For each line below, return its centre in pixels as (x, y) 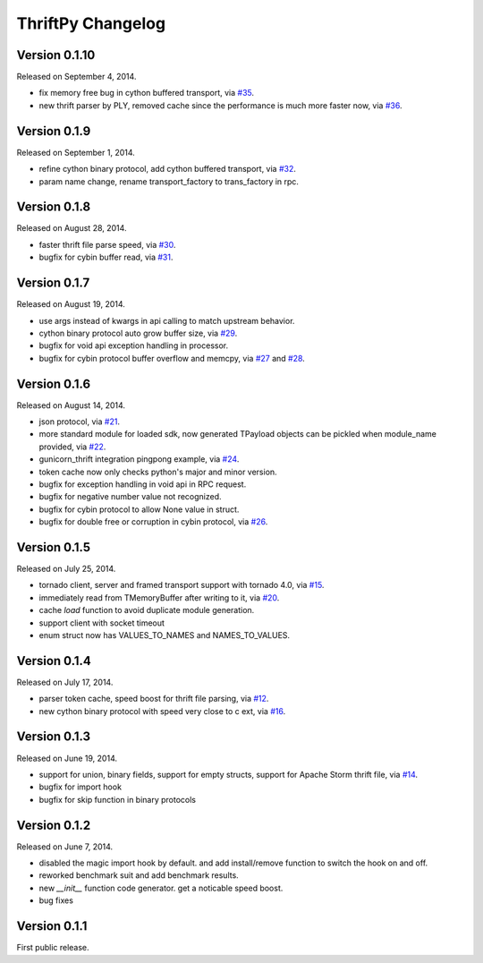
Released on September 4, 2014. (76, 77)
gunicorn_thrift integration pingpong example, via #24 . (139, 459)
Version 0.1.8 (54, 207)
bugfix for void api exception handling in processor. (134, 345)
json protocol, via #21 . (80, 422)
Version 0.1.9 (54, 131)
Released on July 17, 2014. (65, 682)
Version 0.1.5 (54, 547)
